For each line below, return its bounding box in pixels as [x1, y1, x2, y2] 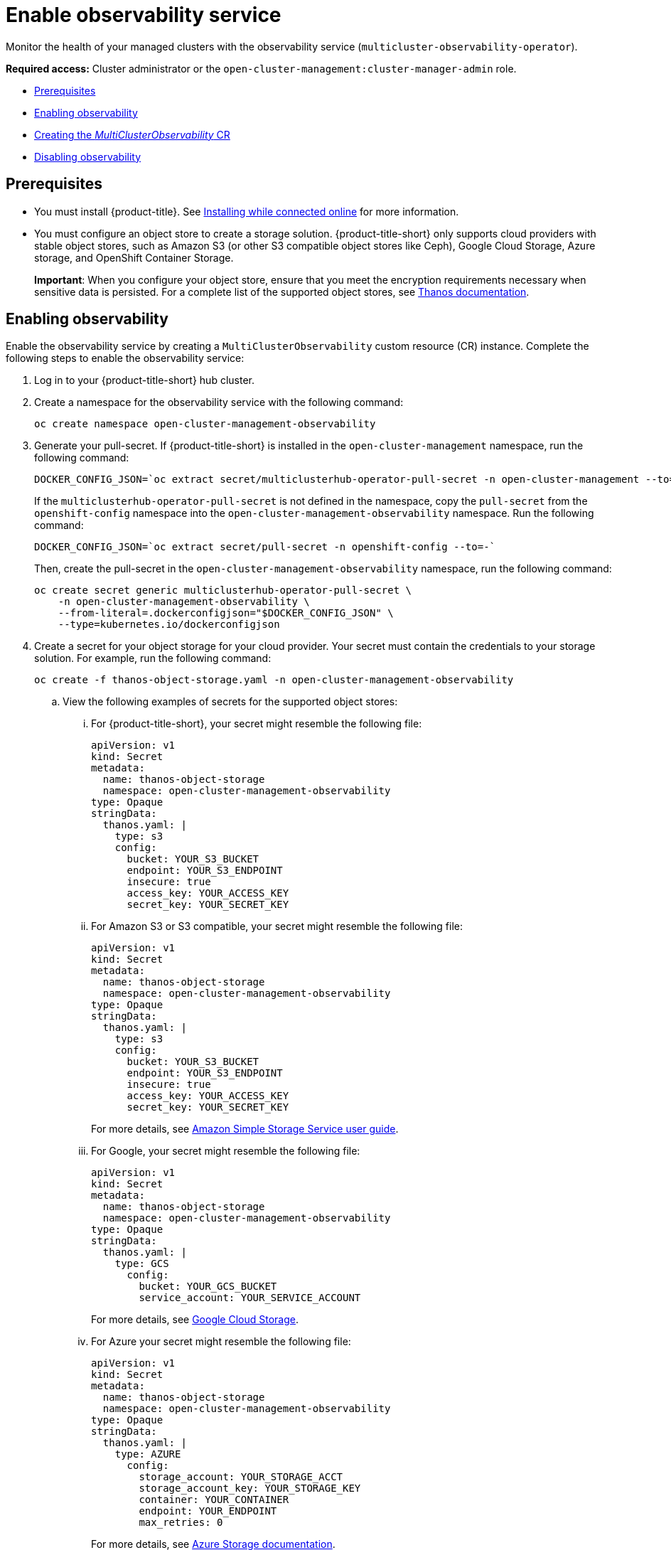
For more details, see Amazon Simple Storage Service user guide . [91, 1123, 399, 1135]
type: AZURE [114, 1448, 181, 1460]
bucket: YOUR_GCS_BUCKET [139, 1281, 277, 1293]
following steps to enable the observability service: [6, 352, 245, 365]
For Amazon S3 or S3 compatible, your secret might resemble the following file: [91, 920, 463, 933]
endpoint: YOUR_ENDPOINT [139, 1505, 277, 1517]
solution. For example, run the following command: [34, 652, 272, 665]
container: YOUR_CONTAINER [139, 1494, 289, 1506]
